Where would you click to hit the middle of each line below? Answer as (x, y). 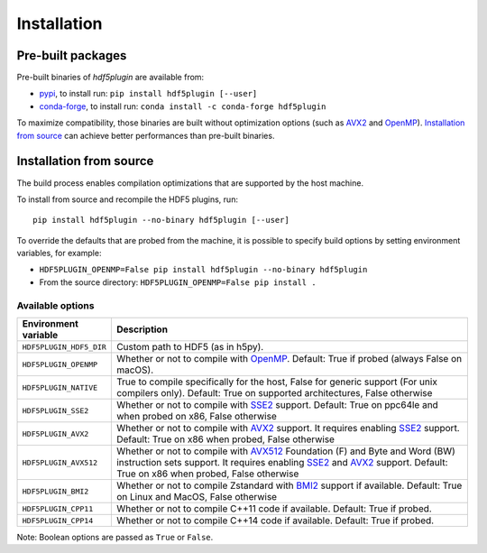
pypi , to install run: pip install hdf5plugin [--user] (148, 94)
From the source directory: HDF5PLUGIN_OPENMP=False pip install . (178, 282)
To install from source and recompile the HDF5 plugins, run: (128, 199)
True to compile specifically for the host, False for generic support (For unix (276, 382)
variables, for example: (59, 253)
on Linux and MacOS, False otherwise (197, 497)
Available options (55, 305)
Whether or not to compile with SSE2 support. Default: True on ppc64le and (277, 405)
